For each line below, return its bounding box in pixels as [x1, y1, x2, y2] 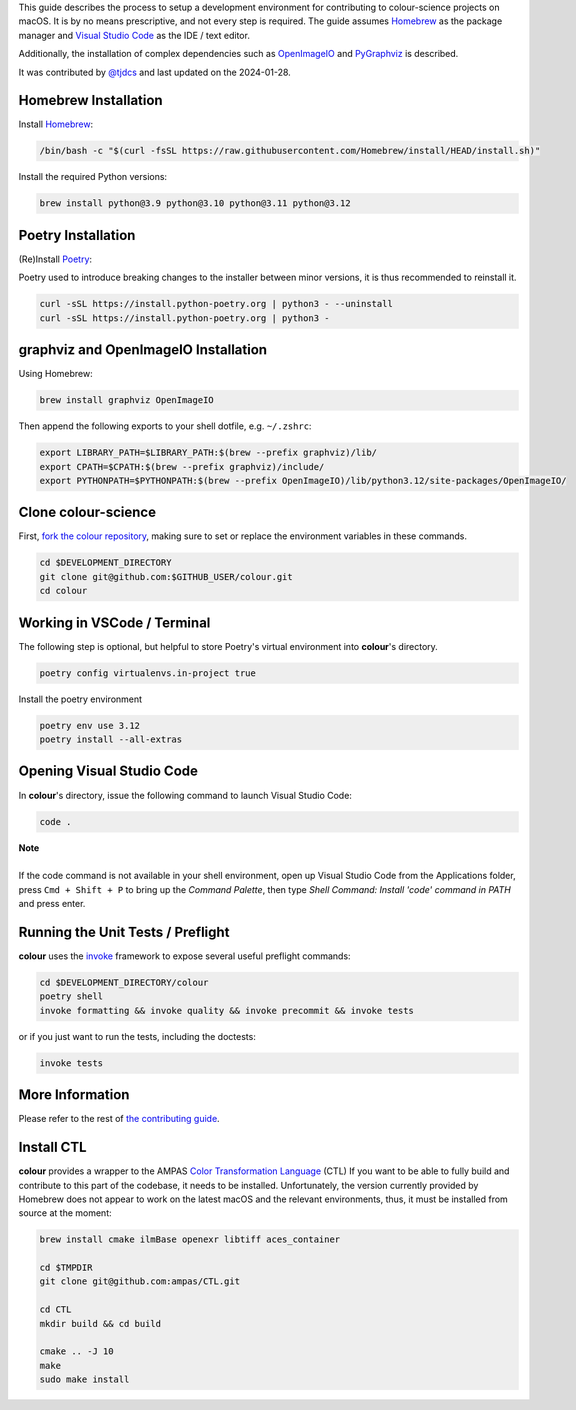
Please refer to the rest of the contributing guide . [18, 1113, 220, 1125]
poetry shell [39, 991, 104, 1002]
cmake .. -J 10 [39, 1346, 114, 1357]
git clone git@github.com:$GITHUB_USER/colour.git [39, 571, 294, 582]
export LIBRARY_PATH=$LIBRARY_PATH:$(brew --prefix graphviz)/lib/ [39, 447, 378, 459]
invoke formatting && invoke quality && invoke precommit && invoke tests [39, 1005, 415, 1016]
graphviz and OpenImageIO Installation [18, 341, 268, 359]
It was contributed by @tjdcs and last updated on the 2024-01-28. [18, 66, 292, 78]
